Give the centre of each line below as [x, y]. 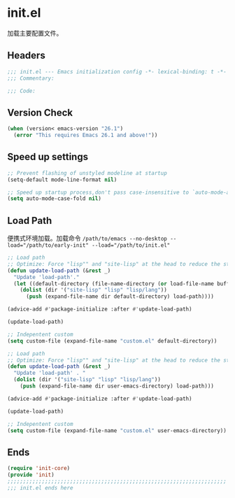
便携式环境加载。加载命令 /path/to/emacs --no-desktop [87, 239]
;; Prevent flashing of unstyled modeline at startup [87, 173]
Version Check [40, 112]
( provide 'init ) [31, 475]
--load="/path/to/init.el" [131, 246]
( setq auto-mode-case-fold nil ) [54, 199]
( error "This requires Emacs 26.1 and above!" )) [86, 135]
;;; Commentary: [31, 78]
